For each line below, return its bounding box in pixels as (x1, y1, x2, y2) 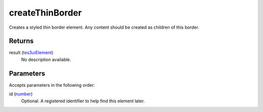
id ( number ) (9, 91, 33, 97)
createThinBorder (9, 7, 82, 18)
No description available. (21, 56, 72, 62)
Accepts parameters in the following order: (9, 82, 95, 88)
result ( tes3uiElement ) (9, 50, 54, 56)
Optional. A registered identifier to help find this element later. (21, 98, 145, 104)
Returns (9, 37, 34, 45)
